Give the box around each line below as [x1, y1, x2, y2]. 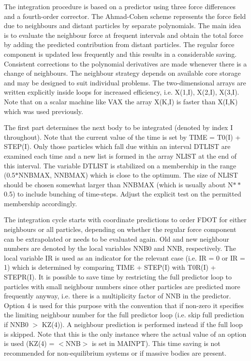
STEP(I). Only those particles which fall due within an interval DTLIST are [4, 141, 231, 151]
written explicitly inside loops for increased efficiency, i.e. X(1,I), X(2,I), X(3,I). [4, 87, 239, 97]
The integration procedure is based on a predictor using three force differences [4, 1, 236, 11]
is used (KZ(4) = [4, 338, 55, 348]
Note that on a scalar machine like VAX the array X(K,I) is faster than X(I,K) [4, 96, 238, 106]
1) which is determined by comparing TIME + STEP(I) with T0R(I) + [4, 262, 216, 272]
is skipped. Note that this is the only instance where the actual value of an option [4, 328, 247, 339]
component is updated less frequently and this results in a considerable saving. [4, 49, 237, 59]
